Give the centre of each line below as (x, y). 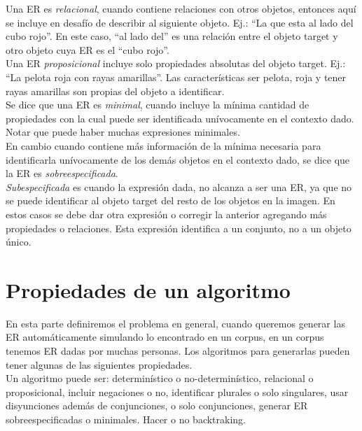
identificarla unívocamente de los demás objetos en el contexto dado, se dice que (178, 159)
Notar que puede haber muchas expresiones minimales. (123, 132)
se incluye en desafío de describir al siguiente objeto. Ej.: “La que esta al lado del (180, 22)
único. (19, 242)
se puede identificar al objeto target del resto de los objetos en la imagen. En (170, 200)
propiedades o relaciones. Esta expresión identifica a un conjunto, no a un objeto (179, 228)
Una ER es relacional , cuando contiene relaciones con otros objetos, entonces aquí (181, 8)
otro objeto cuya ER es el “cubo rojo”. (88, 49)
